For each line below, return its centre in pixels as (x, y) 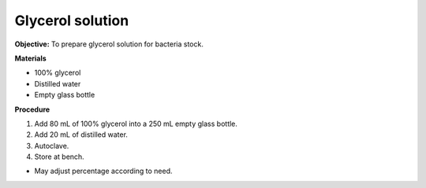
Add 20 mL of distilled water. (81, 135)
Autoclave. (52, 146)
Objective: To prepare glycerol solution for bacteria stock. (109, 44)
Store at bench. (59, 157)
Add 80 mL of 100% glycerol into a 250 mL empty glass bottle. (136, 123)
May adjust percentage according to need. (103, 171)
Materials (30, 58)
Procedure (32, 109)
